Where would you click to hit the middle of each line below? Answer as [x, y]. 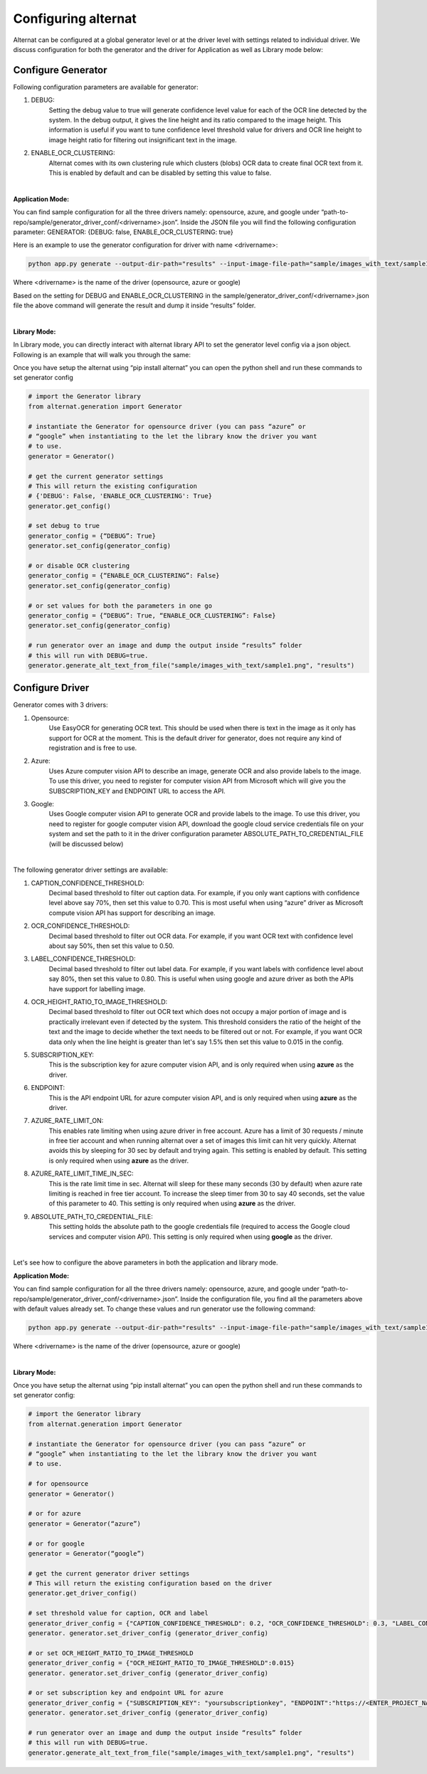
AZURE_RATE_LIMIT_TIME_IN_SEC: [82, 1173]
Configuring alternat [75, 19]
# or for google [57, 1543]
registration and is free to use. [93, 748]
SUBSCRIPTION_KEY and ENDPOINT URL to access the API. [137, 791]
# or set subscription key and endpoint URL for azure [126, 1693]
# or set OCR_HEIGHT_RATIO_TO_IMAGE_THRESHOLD [111, 1653]
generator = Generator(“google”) [86, 1553]
